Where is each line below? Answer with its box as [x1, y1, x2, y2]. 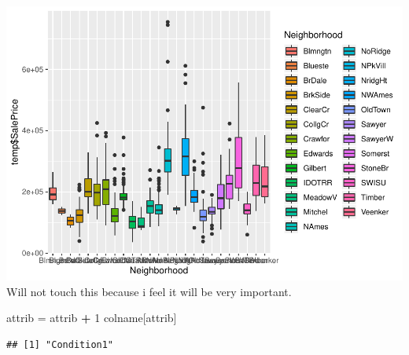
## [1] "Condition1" [6, 339, 114, 350]
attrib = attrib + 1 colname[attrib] [6, 309, 177, 326]
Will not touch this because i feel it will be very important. [6, 283, 292, 299]
